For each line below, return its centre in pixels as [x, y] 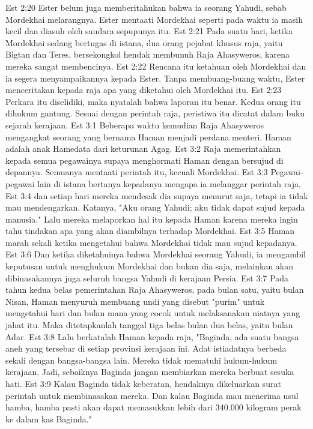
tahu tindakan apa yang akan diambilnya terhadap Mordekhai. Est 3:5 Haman [150, 231]
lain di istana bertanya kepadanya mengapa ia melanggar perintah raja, [169, 183]
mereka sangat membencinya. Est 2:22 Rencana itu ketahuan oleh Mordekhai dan [156, 66]
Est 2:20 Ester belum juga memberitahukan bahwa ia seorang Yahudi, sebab [146, 7]
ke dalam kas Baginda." [49, 418]
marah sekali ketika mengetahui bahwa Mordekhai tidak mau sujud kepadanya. [151, 242]
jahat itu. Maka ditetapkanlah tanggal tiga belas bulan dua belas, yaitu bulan [149, 325]
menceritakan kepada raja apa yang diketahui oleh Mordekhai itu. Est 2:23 [144, 90]
